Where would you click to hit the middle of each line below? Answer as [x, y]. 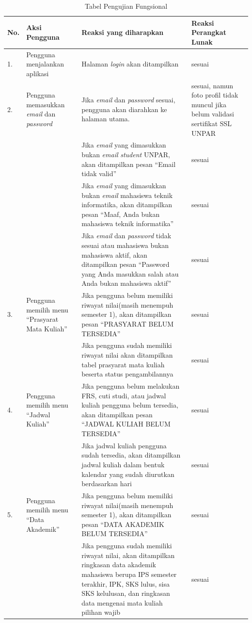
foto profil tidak [215, 95]
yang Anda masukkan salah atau [130, 273]
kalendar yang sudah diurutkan [128, 474]
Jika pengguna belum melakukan [131, 385]
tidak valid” [99, 173]
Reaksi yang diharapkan [123, 32]
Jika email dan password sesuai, [128, 100]
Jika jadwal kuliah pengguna [124, 445]
